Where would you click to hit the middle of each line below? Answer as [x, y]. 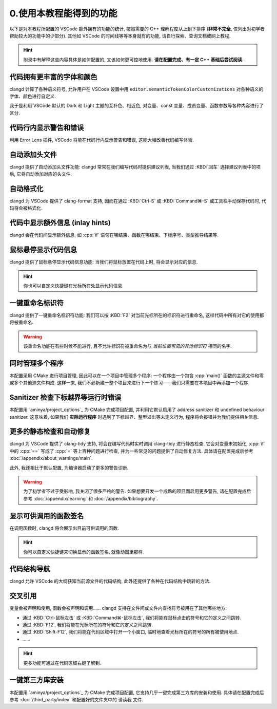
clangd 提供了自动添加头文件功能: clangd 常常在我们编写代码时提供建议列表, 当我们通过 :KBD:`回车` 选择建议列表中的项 [135, 166]
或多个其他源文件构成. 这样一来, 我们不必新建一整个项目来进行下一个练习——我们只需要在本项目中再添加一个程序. [130, 383]
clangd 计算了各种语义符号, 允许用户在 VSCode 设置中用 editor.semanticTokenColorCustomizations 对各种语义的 [136, 89]
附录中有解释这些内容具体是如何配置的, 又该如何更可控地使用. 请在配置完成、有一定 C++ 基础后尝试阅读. [133, 60]
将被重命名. [22, 322]
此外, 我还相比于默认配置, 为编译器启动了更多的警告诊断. [69, 468]
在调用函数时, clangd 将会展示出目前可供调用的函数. [64, 528]
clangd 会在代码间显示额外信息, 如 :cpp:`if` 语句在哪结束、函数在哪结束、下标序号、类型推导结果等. [114, 235]
